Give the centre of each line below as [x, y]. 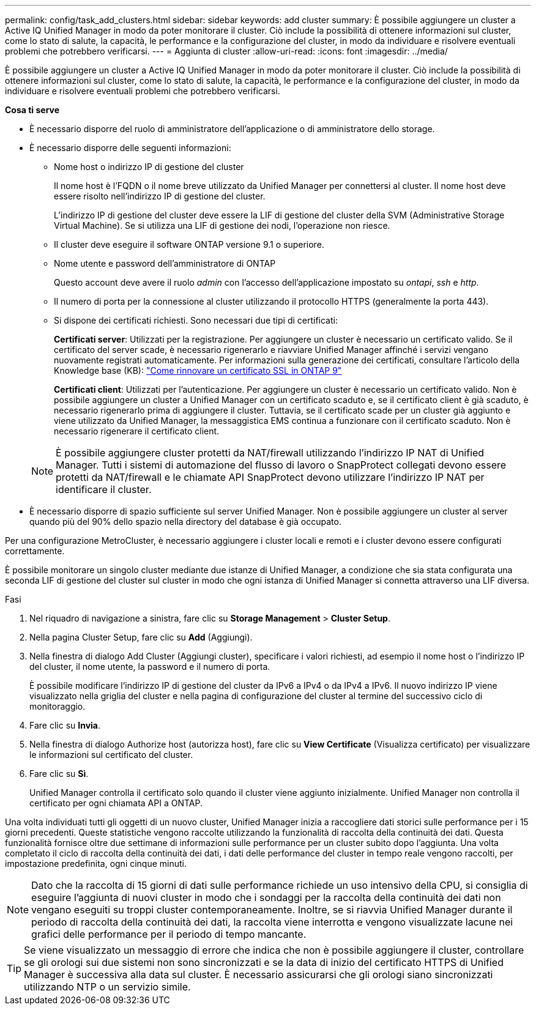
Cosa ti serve [32, 110]
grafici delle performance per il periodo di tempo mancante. [169, 934]
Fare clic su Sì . [59, 774]
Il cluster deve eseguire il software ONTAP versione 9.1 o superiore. [189, 244]
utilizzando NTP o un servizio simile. [107, 987]
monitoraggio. [58, 706]
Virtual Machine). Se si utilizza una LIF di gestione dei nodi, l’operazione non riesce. [222, 225]
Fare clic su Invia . [65, 725]
